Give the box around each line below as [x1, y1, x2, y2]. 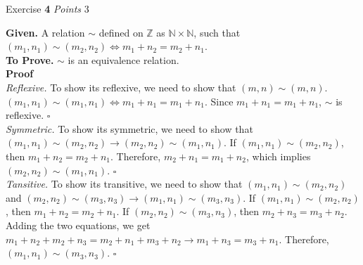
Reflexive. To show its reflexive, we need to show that [6, 79, 236, 94]
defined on [98, 25, 144, 39]
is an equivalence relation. [68, 52, 179, 67]
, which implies [246, 148, 311, 163]
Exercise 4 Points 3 [6, 1, 89, 15]
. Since [204, 93, 234, 108]
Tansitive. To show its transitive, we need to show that [6, 176, 243, 191]
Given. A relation [6, 25, 85, 39]
